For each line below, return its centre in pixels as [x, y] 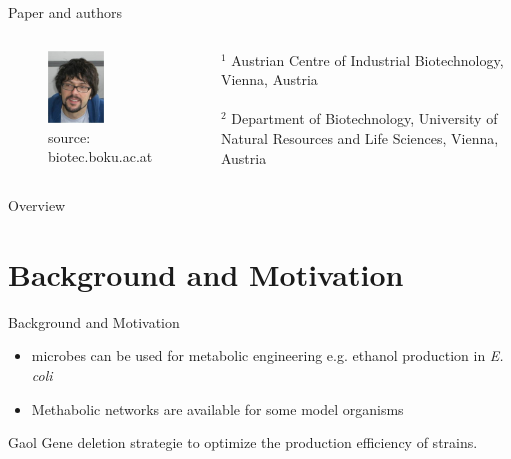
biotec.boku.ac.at [100, 156]
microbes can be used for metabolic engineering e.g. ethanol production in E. [267, 355]
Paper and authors [65, 12]
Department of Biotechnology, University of [364, 118]
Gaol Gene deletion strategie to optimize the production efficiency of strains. [243, 442]
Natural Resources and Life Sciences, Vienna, [359, 137]
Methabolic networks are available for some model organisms [217, 408]
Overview [37, 205]
